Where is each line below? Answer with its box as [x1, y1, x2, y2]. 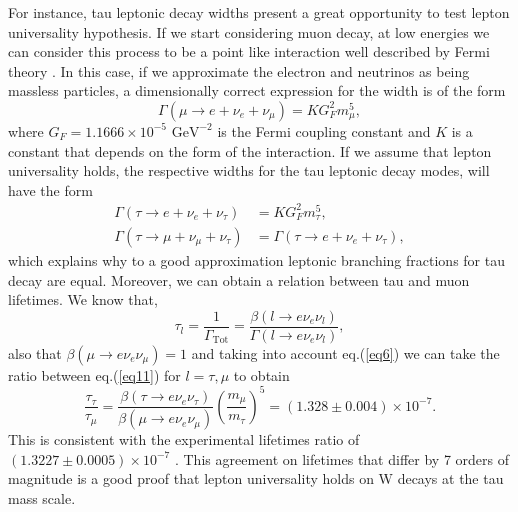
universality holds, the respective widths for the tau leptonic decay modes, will [8, 160, 490, 181]
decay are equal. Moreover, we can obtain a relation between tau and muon [8, 269, 470, 290]
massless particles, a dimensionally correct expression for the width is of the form [8, 80, 506, 101]
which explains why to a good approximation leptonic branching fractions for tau [8, 249, 505, 270]
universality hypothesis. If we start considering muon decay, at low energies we [8, 21, 490, 42]
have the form [8, 179, 93, 200]
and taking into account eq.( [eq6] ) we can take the [191, 342, 500, 363]
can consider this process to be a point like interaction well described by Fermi [8, 41, 490, 62]
